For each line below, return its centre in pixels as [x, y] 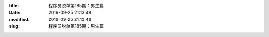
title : [14, 6]
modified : [19, 19]
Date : [15, 13]
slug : [14, 26]
